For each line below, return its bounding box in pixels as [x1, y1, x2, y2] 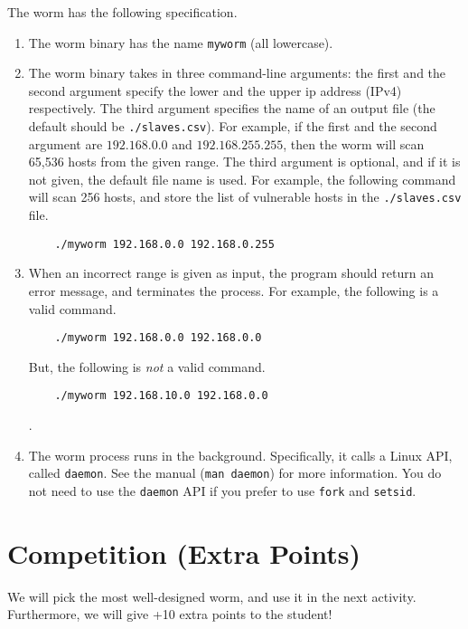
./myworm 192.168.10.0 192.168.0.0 [54, 389, 268, 403]
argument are [28, 134, 103, 153]
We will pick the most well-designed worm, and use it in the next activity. [7, 586, 417, 605]
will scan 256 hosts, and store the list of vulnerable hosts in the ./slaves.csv [28, 187, 462, 206]
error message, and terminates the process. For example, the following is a [28, 281, 439, 300]
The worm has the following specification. [7, 3, 238, 21]
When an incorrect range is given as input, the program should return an [28, 263, 434, 282]
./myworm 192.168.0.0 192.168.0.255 [54, 237, 275, 251]
